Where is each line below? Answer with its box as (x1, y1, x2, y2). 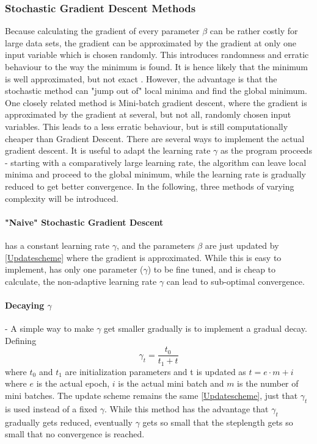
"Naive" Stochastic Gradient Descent (5, 215, 164, 228)
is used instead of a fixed (5, 402, 98, 415)
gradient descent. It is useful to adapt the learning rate (5, 144, 211, 157)
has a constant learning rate (5, 238, 109, 251)
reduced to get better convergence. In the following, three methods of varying (5, 179, 294, 192)
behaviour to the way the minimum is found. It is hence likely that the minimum (5, 60, 308, 73)
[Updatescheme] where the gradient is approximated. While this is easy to (5, 251, 282, 263)
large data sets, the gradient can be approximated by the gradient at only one (5, 36, 297, 49)
